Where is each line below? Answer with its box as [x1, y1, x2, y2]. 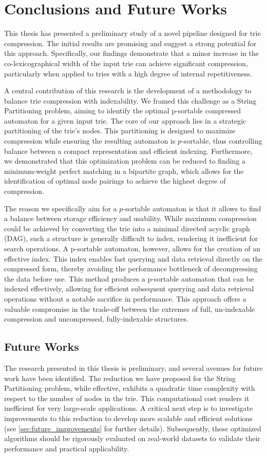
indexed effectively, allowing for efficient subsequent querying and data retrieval [4, 283, 254, 294]
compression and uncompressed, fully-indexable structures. [4, 313, 188, 324]
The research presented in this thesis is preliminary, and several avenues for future [4, 362, 263, 373]
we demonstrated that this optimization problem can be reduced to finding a [4, 155, 246, 166]
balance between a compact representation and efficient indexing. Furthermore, [4, 145, 253, 156]
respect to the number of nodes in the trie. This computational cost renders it [4, 392, 250, 403]
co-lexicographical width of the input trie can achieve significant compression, [4, 57, 248, 68]
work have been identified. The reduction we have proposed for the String [4, 372, 236, 383]
